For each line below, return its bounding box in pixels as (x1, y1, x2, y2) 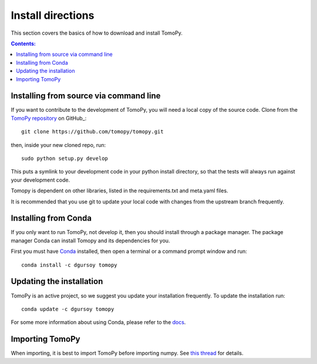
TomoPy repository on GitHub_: (11, 115, 87, 122)
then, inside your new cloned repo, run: (11, 141, 106, 148)
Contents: (11, 40, 36, 47)
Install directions (11, 9, 95, 22)
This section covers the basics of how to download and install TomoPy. (11, 29, 183, 36)
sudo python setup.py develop (21, 155, 109, 162)
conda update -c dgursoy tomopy (21, 306, 114, 312)
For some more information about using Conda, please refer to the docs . (11, 319, 186, 326)
